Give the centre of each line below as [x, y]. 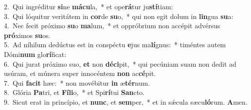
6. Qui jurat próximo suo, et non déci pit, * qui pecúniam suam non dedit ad [120, 64]
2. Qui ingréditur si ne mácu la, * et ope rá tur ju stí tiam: [89, 6]
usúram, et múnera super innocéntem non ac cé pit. [80, 73]
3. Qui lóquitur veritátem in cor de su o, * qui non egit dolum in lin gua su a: [119, 16]
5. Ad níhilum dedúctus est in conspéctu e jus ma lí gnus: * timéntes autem [115, 45]
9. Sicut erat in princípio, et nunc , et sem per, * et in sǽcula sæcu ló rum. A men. [126, 101]
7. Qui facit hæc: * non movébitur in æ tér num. [77, 82]
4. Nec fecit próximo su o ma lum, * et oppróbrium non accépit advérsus [112, 26]
